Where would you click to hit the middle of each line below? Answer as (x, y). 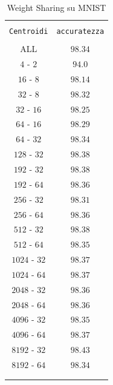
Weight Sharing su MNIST (56, 7)
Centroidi (29, 32)
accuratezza (80, 32)
